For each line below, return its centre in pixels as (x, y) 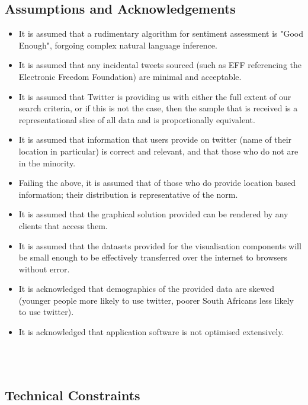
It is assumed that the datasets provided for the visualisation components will (160, 245)
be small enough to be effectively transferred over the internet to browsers (153, 257)
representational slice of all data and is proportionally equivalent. (137, 119)
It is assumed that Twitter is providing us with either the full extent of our (155, 96)
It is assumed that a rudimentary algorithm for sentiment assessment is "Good (161, 33)
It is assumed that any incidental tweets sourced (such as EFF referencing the (160, 65)
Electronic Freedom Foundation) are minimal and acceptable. (130, 76)
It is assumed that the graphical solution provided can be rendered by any (153, 214)
